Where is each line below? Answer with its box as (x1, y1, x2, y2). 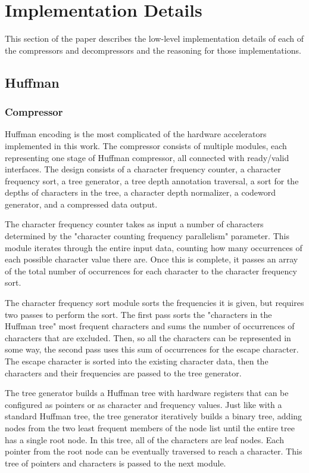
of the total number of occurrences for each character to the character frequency (5, 264, 297, 277)
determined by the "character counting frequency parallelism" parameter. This (5, 230, 289, 242)
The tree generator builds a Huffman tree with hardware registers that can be (5, 387, 289, 399)
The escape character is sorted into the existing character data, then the (5, 355, 269, 367)
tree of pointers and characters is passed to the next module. (5, 456, 226, 469)
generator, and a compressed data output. (5, 197, 158, 210)
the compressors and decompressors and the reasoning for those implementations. (5, 44, 301, 56)
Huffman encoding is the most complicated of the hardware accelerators (5, 128, 267, 140)
